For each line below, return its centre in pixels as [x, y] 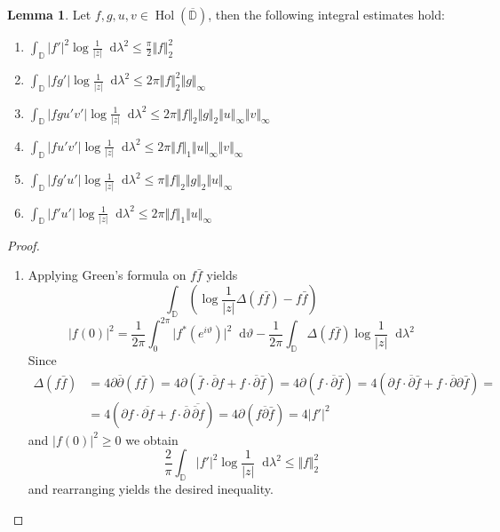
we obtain [152, 439]
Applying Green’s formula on [107, 275]
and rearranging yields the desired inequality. [151, 489]
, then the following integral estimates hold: [326, 14]
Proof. [24, 245]
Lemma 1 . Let [49, 14]
